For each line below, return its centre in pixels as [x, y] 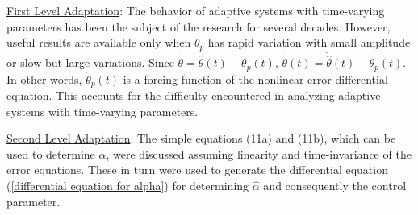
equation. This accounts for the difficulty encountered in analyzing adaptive [194, 95]
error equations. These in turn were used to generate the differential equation [197, 170]
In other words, [44, 79]
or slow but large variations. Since [90, 62]
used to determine [51, 153]
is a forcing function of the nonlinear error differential [255, 79]
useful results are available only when [99, 42]
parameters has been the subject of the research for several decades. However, [199, 26]
